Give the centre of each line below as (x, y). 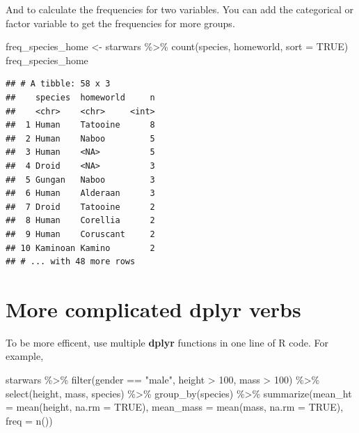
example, (25, 356)
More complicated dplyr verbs (153, 309)
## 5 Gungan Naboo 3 (80, 180)
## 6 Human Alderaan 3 (80, 193)
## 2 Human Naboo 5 (80, 138)
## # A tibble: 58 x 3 (58, 84)
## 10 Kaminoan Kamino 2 (80, 248)
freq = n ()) (29, 420)
